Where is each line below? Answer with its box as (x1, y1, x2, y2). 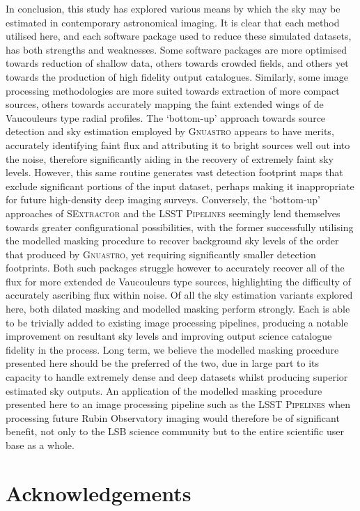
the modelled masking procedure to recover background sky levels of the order (6, 233, 339, 248)
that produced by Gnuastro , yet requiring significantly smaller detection (6, 246, 316, 261)
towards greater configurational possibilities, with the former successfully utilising (6, 219, 354, 234)
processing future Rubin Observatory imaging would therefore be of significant (6, 410, 340, 425)
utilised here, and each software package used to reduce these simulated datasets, (6, 29, 352, 43)
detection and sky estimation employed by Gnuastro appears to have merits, (6, 124, 334, 139)
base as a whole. (6, 438, 75, 452)
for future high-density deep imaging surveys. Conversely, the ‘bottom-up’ (6, 192, 321, 207)
